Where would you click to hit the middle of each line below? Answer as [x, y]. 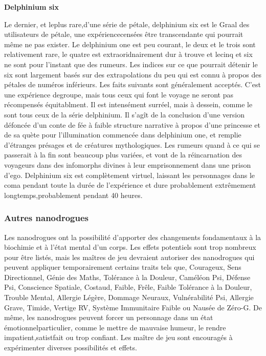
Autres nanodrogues [47, 218]
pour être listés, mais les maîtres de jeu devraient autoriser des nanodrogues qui [129, 257]
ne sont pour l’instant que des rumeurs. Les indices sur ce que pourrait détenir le [131, 64]
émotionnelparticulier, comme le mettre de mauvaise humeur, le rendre [115, 327]
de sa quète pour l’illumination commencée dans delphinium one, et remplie [123, 135]
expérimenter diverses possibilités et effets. [71, 348]
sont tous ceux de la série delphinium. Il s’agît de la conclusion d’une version [124, 114]
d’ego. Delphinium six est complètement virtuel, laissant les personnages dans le [130, 175]
